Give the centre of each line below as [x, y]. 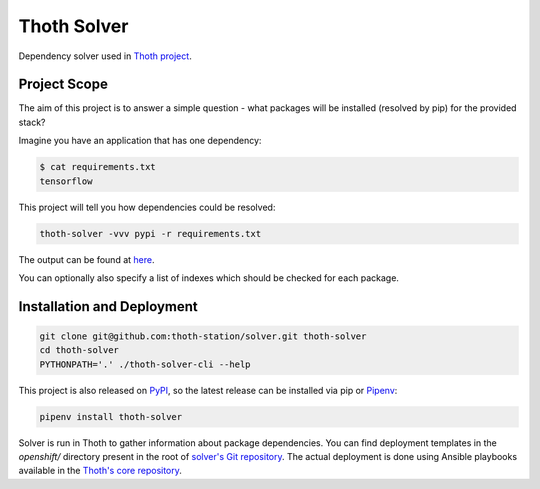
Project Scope [63, 84]
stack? [32, 122]
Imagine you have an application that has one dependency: [140, 141]
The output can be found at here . [86, 259]
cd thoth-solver [79, 350]
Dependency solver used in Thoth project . [105, 56]
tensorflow [66, 181]
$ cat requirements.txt [98, 167]
